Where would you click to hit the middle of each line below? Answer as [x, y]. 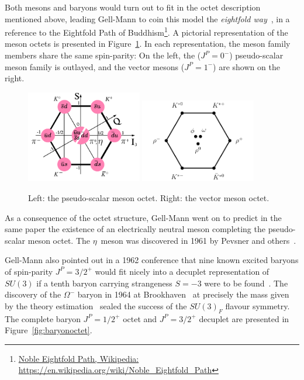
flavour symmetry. [258, 305]
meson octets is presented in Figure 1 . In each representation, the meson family [148, 44]
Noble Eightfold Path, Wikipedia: [79, 358]
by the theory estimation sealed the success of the [96, 305]
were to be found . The [246, 283]
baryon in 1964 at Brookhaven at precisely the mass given [183, 294]
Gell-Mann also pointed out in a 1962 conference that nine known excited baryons [152, 260]
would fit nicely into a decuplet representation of [182, 271]
